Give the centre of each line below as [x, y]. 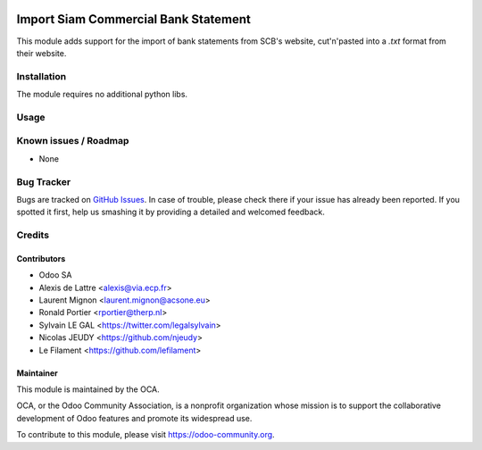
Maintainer [37, 373]
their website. [42, 53]
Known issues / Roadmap [73, 141]
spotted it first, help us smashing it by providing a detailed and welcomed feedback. [170, 212]
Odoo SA [55, 275]
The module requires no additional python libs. [102, 95]
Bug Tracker [44, 181]
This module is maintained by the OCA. [88, 389]
